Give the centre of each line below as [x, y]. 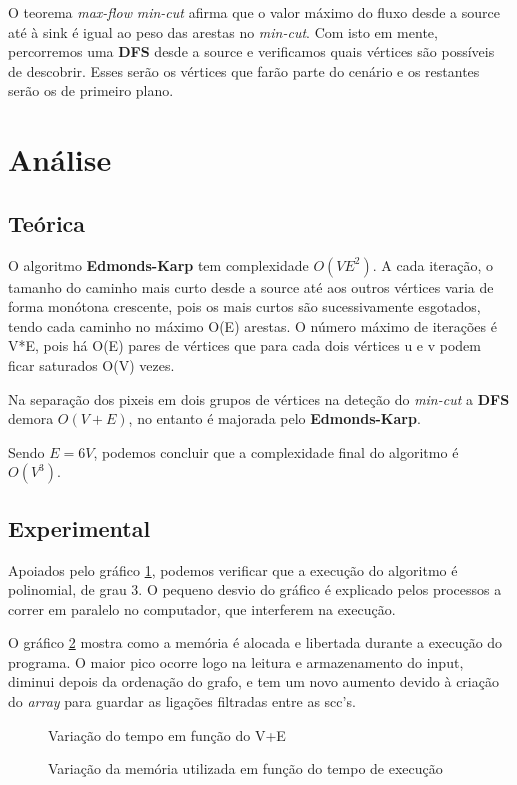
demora [31, 418]
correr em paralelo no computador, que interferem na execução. [202, 608]
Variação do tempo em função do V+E [167, 734]
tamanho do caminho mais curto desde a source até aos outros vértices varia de [251, 286]
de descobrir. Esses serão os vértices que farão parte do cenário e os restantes [244, 70]
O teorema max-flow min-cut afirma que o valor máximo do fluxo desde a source [254, 12]
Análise [60, 159]
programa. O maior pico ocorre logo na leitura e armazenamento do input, [236, 661]
